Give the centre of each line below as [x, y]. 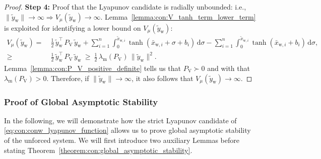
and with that [229, 68]
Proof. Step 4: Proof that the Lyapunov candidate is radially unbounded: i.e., [125, 7]
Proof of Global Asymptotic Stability [81, 101]
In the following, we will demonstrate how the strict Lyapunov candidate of [120, 120]
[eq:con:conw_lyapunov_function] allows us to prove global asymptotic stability [127, 130]
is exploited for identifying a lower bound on [73, 27]
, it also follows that [163, 78]
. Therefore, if [68, 78]
